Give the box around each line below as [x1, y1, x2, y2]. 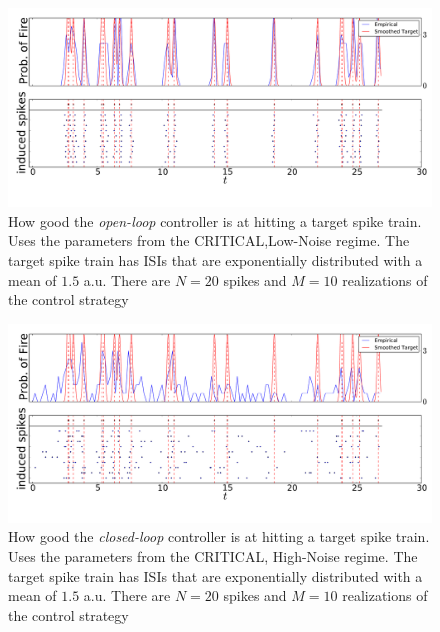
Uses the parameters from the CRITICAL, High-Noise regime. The [8, 546, 418, 567]
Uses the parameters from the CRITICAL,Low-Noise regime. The [8, 230, 410, 251]
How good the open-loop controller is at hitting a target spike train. [8, 210, 422, 231]
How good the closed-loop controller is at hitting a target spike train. [8, 526, 430, 547]
